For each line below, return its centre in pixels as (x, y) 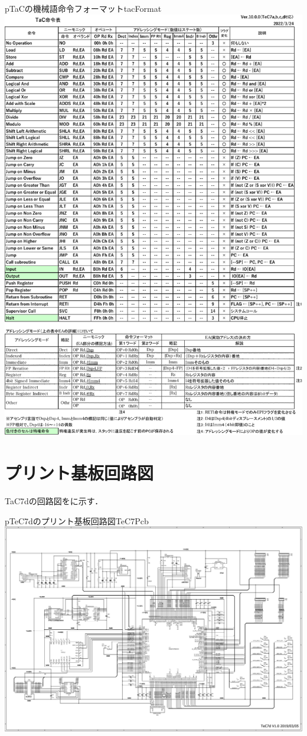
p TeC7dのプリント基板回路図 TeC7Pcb (77, 520)
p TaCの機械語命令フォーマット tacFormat (83, 8)
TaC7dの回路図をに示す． (54, 501)
